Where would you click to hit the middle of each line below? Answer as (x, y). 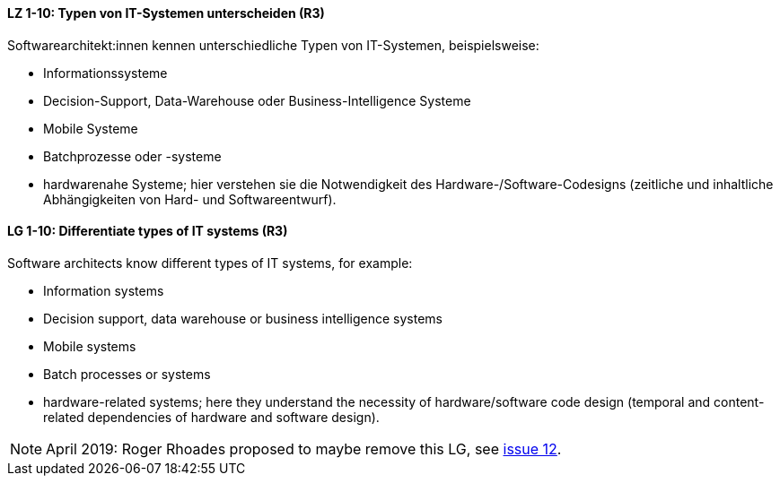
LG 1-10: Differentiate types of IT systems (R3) (148, 231)
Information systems (104, 290)
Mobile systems (90, 346)
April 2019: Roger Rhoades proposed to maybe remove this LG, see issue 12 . (304, 448)
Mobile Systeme (91, 128)
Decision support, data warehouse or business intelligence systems (243, 318)
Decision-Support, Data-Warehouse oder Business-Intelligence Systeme (257, 100)
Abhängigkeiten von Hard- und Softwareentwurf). (190, 199)
